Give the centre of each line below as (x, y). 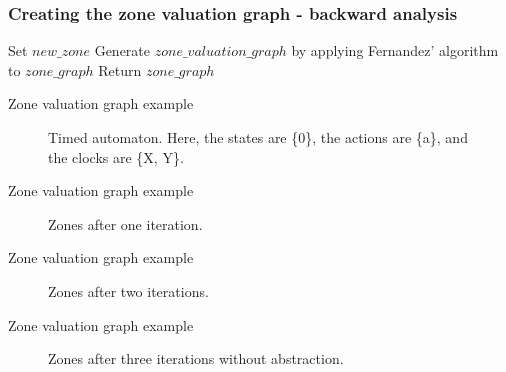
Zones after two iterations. (128, 290)
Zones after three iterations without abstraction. (196, 358)
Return (120, 69)
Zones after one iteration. (125, 223)
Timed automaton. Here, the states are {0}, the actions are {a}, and (258, 137)
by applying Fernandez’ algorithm (395, 50)
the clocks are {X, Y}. (116, 156)
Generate (122, 50)
